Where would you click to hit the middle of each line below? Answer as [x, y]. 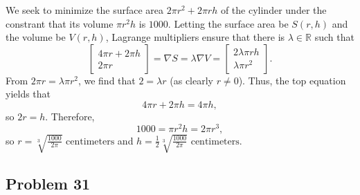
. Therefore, [70, 116]
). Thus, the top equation [292, 80]
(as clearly [191, 80]
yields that [28, 94]
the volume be [36, 37]
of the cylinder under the [273, 10]
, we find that [107, 80]
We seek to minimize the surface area [85, 10]
